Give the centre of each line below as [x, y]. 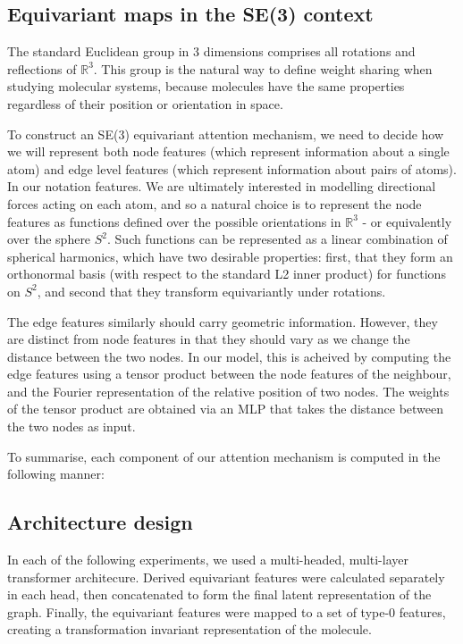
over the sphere [49, 239]
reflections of [42, 68]
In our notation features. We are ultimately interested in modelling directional [222, 186]
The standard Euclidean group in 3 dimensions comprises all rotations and [211, 51]
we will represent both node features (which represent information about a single [228, 151]
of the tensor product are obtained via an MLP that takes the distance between [226, 409]
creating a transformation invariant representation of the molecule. [189, 629]
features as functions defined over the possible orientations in [174, 221]
